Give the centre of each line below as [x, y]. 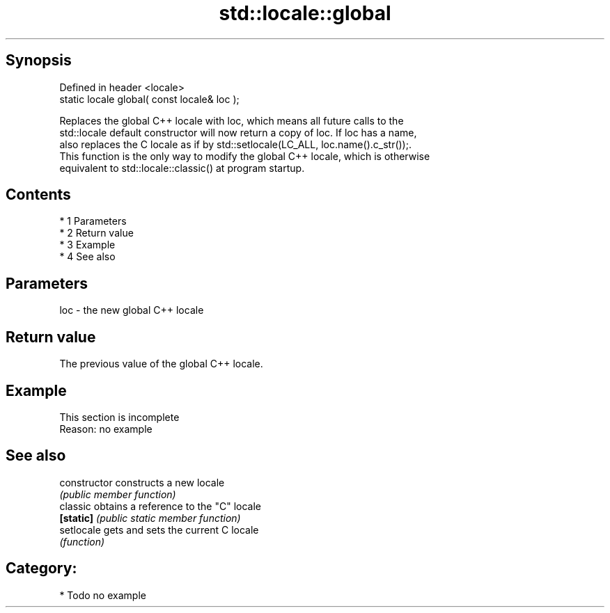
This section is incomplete [119, 417]
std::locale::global [305, 13]
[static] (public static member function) [150, 518]
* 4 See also [87, 257]
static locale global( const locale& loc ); [149, 99]
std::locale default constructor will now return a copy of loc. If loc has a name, [238, 132]
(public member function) [118, 494]
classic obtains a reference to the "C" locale [160, 506]
